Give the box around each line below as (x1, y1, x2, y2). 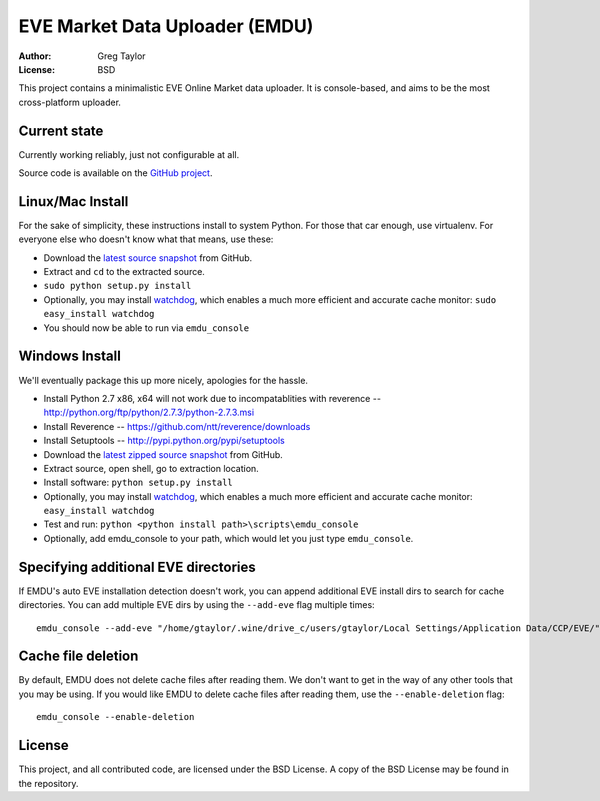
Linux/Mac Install (18, 193, 129, 210)
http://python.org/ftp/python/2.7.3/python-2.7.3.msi (43, 406, 255, 419)
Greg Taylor (97, 50, 146, 62)
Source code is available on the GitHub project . (18, 167, 213, 179)
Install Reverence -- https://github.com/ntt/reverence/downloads (43, 420, 311, 432)
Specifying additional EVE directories (18, 558, 257, 575)
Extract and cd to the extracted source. (43, 266, 205, 278)
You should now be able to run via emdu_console (43, 321, 250, 334)
